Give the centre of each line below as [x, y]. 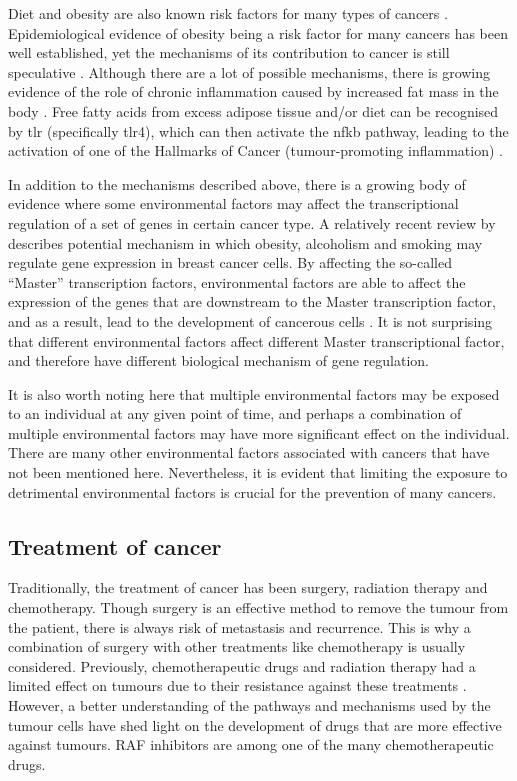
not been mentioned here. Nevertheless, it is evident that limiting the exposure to [258, 472]
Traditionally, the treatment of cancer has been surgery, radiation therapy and [248, 587]
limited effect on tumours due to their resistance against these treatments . [237, 685]
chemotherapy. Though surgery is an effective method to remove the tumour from [258, 607]
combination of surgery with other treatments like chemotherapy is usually [237, 646]
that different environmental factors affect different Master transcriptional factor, [256, 340]
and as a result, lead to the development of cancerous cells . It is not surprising [250, 320]
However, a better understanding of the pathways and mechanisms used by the [249, 705]
